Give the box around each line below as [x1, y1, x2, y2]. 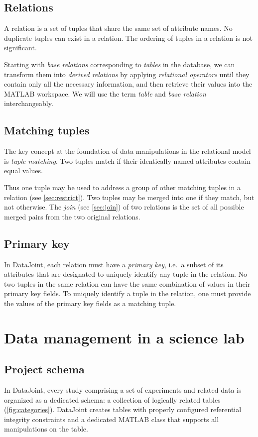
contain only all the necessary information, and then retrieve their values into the [4, 79, 253, 89]
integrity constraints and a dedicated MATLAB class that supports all [4, 414, 219, 424]
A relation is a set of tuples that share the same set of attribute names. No [4, 23, 233, 33]
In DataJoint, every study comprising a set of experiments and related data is [4, 385, 242, 395]
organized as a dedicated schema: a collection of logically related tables [4, 394, 221, 405]
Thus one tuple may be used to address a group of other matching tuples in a [4, 182, 241, 192]
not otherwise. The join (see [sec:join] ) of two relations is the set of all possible [4, 202, 244, 212]
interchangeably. [4, 98, 53, 109]
